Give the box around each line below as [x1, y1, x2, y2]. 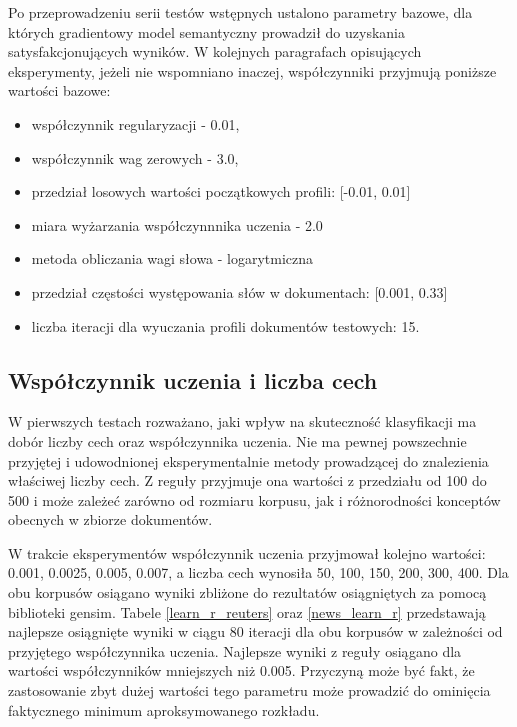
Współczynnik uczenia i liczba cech [8, 364, 378, 395]
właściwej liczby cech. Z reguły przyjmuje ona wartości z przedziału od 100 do [8, 470, 487, 491]
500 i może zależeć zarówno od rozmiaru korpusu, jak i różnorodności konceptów [8, 489, 501, 510]
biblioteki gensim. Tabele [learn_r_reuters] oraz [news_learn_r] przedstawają [8, 601, 486, 622]
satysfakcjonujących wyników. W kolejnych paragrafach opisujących [8, 41, 422, 62]
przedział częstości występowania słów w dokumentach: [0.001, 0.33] [31, 281, 448, 302]
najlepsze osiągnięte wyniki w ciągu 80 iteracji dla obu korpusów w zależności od [8, 621, 503, 642]
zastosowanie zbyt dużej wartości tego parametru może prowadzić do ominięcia [8, 680, 491, 701]
